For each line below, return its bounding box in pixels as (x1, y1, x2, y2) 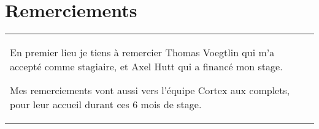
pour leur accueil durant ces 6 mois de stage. (10, 97, 202, 112)
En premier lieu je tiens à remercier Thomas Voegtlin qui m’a (10, 45, 275, 60)
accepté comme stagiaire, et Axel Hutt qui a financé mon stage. (10, 59, 283, 74)
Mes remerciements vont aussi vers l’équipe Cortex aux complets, (10, 83, 290, 98)
